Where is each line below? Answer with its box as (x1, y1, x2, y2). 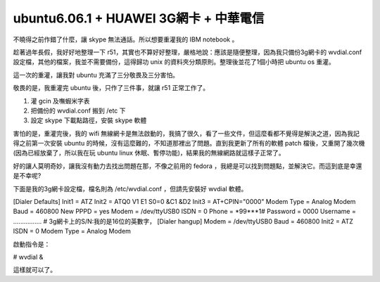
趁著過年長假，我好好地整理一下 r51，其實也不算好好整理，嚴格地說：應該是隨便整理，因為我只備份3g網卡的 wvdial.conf (13, 48, 362, 56)
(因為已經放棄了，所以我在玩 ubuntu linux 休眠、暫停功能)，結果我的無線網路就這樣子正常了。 (13, 148, 285, 158)
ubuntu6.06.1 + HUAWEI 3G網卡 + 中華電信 (13, 11, 265, 26)
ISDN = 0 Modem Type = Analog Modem (13, 227, 132, 236)
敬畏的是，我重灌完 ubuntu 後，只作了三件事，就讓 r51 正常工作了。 (13, 84, 210, 92)
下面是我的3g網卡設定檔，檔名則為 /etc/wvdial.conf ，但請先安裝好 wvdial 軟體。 (13, 184, 248, 193)
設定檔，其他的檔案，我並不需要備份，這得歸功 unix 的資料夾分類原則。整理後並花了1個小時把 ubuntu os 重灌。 (13, 58, 336, 66)
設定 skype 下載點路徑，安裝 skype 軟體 (30, 116, 147, 124)
